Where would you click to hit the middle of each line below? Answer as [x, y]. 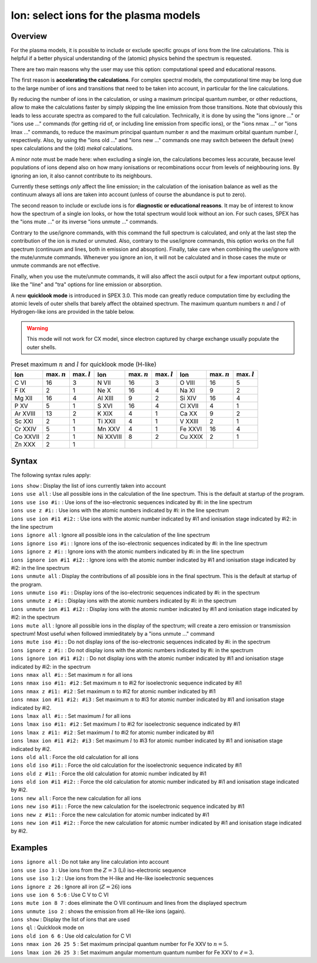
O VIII [187, 383]
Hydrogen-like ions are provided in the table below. [73, 312]
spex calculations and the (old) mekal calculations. [72, 148]
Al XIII [105, 398]
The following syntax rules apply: [51, 475]
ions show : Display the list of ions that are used [70, 920]
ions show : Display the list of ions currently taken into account [88, 486]
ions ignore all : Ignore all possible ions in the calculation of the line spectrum [110, 535]
